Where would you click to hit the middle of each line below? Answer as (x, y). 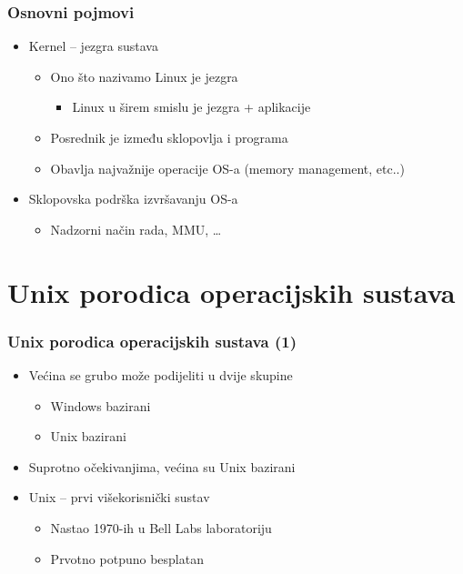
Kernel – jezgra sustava (93, 46)
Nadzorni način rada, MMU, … (136, 229)
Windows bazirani (101, 405)
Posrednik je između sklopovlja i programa (169, 137)
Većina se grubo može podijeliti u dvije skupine (161, 374)
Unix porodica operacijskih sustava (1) (152, 341)
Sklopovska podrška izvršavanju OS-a (133, 199)
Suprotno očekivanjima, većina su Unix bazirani (162, 466)
